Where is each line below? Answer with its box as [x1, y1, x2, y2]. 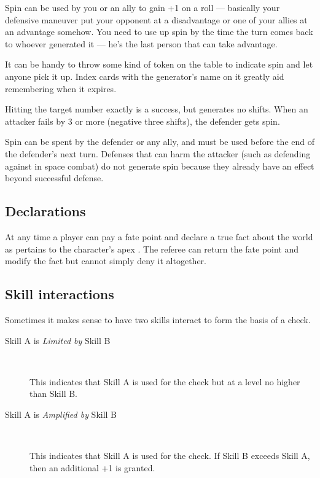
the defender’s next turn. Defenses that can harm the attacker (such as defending [5, 147, 311, 160]
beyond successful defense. [5, 171, 104, 184]
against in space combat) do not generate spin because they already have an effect [5, 159, 314, 172]
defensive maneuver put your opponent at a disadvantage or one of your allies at [5, 13, 308, 26]
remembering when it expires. [5, 82, 117, 95]
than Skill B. [29, 387, 77, 400]
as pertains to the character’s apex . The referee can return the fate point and [5, 242, 299, 255]
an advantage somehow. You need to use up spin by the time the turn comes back [5, 25, 313, 38]
